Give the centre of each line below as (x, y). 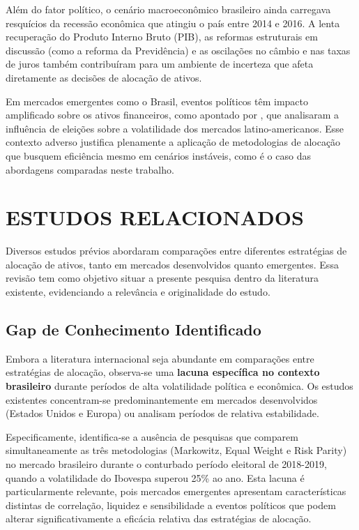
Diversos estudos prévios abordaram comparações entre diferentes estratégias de (176, 251)
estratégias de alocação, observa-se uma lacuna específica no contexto (163, 372)
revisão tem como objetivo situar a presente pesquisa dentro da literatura (162, 278)
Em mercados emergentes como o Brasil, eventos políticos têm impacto (157, 101)
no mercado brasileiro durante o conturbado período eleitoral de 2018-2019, (166, 463)
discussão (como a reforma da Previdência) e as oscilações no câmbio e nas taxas (178, 50)
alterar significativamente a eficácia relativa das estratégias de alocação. (159, 518)
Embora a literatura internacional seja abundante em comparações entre (160, 358)
